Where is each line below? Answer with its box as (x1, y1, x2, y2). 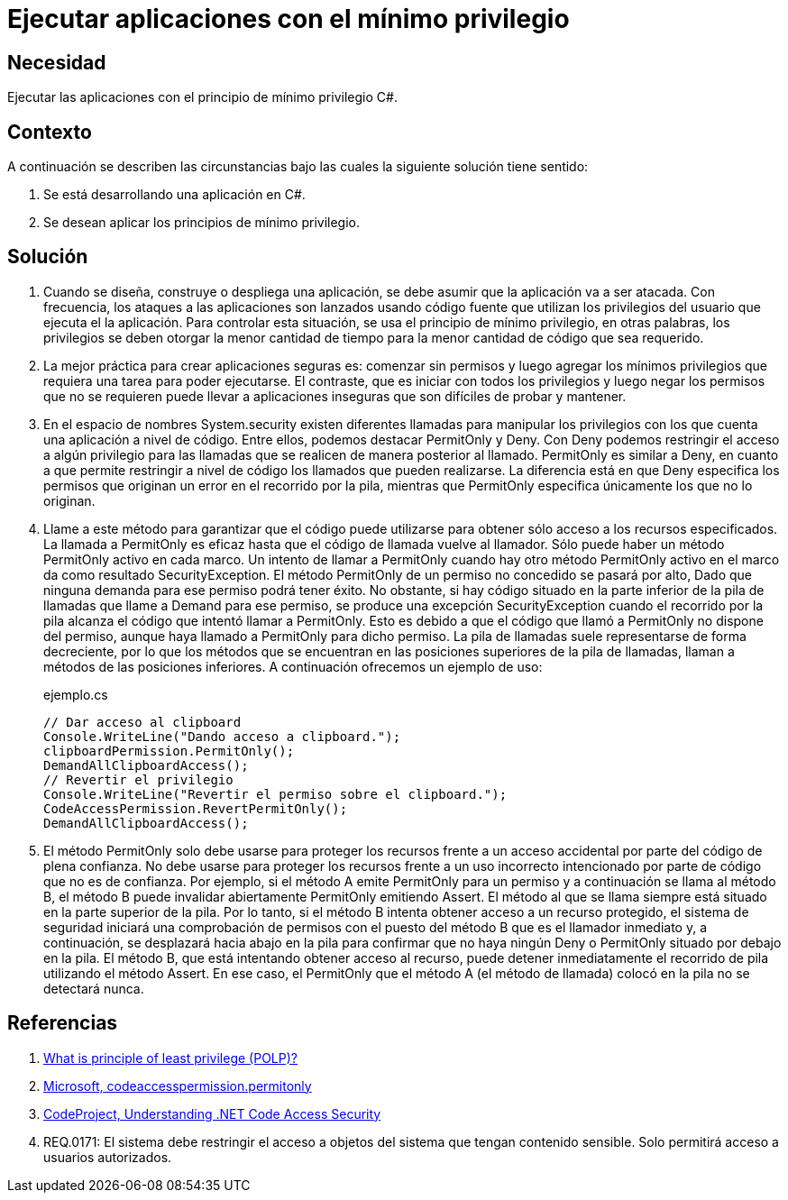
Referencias (7, 1012, 118, 1035)
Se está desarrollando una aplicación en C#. (43, 187, 306, 203)
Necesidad (7, 50, 106, 74)
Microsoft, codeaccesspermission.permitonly (43, 1077, 312, 1094)
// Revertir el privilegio (43, 772, 234, 787)
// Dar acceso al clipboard (43, 714, 242, 729)
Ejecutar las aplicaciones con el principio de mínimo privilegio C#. (7, 89, 398, 105)
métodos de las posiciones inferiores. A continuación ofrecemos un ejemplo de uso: (43, 658, 543, 674)
